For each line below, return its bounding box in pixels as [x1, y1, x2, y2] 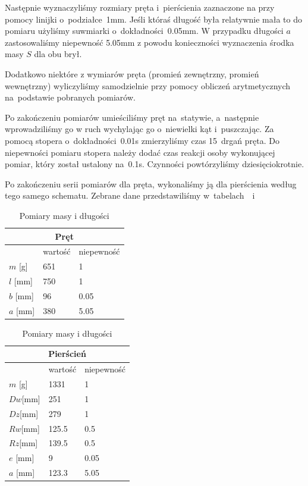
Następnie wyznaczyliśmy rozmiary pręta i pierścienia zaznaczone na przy [5, 1, 275, 13]
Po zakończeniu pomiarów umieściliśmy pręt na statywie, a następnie [5, 111, 259, 123]
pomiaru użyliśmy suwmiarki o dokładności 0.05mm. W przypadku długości [5, 24, 284, 37]
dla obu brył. [34, 48, 82, 60]
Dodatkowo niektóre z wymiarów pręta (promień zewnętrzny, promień [5, 67, 259, 80]
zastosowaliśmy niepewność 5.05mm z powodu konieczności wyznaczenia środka [5, 36, 294, 48]
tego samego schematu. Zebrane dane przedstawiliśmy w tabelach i [5, 189, 255, 202]
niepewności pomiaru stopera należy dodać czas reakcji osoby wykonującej [5, 146, 275, 158]
